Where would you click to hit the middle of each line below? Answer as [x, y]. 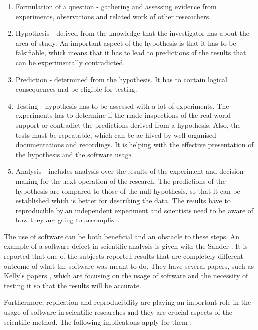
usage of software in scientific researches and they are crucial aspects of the [118, 312]
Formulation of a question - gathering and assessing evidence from [116, 6]
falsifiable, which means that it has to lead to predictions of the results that [131, 53]
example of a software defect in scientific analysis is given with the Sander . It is [126, 246]
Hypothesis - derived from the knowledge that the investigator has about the [132, 33]
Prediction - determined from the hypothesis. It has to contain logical [121, 79]
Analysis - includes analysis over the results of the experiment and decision [129, 171]
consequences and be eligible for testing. [76, 89]
